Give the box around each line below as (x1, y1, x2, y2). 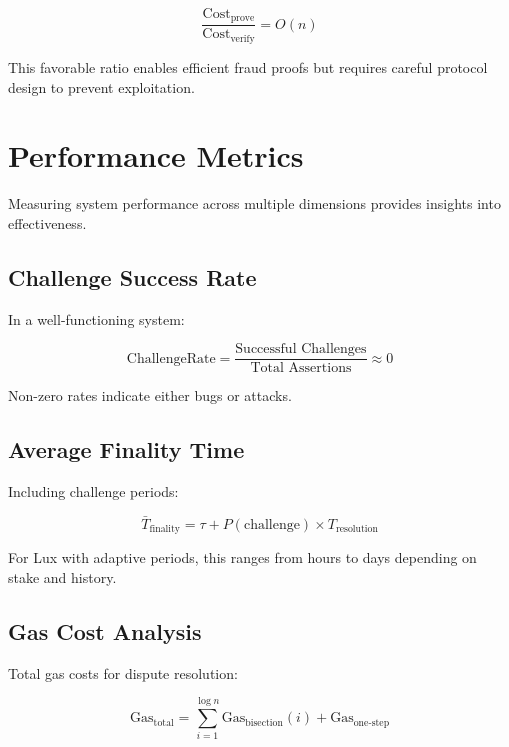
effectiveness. (8, 212, 87, 233)
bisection (245, 717, 283, 728)
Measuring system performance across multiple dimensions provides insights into (8, 193, 501, 214)
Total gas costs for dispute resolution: (8, 662, 238, 683)
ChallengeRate (126, 351, 216, 366)
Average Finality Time (8, 434, 245, 465)
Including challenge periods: (8, 481, 179, 502)
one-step (353, 717, 390, 728)
